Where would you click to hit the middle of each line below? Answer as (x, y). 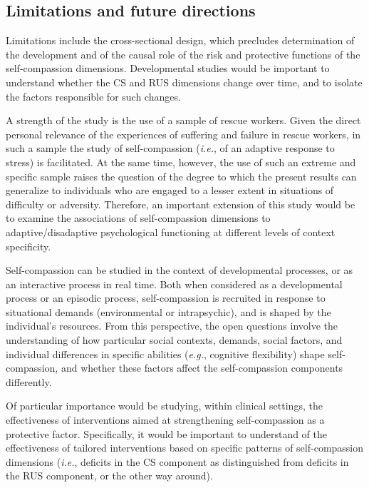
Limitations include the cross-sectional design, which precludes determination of (180, 40)
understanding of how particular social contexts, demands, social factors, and (174, 340)
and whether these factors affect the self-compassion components (202, 368)
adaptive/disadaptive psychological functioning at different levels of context (171, 232)
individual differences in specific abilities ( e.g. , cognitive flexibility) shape (165, 354)
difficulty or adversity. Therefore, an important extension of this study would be (181, 204)
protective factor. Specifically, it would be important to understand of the (167, 433)
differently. (29, 381)
